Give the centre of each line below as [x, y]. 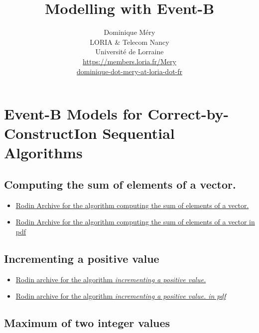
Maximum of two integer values [87, 323]
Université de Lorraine [129, 52]
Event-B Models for [73, 114]
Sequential [138, 133]
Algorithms [43, 153]
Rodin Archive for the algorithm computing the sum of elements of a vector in [135, 222]
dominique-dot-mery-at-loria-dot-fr [129, 71]
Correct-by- [188, 114]
